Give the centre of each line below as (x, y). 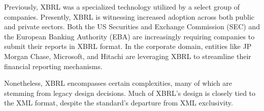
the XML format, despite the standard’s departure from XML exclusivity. (119, 103)
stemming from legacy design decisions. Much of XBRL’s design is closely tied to (130, 93)
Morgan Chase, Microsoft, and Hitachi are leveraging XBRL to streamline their (128, 56)
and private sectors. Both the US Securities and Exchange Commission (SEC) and (132, 26)
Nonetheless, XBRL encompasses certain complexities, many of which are (118, 83)
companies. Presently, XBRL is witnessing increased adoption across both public (129, 16)
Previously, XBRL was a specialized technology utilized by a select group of (122, 7)
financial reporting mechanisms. (53, 66)
